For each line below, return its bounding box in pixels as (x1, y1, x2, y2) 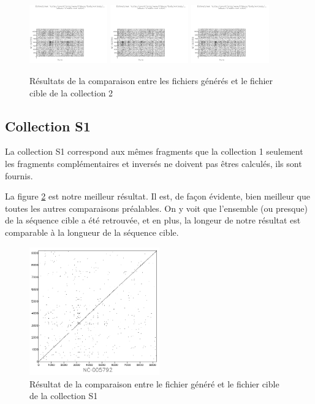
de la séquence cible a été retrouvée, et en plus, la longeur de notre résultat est (5, 214, 301, 227)
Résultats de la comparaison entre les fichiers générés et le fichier (29, 74, 273, 87)
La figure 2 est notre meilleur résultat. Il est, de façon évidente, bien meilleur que (5, 190, 310, 203)
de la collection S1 (29, 389, 98, 402)
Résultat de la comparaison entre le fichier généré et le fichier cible (29, 377, 279, 390)
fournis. (5, 169, 33, 182)
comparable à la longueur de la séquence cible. (5, 225, 179, 238)
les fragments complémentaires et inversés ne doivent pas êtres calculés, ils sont (5, 157, 302, 169)
